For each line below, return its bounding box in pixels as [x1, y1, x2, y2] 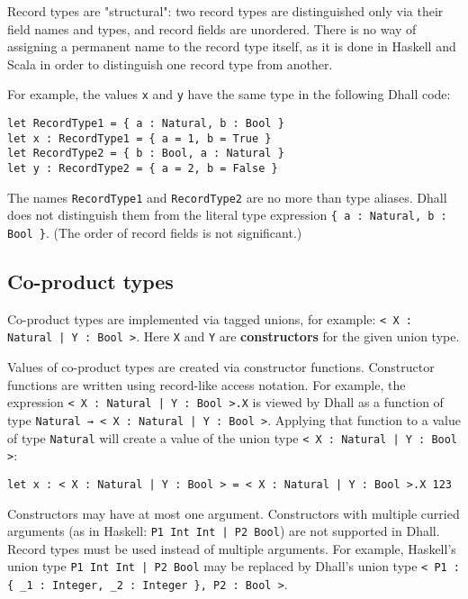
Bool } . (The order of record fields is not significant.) [7, 222, 302, 241]
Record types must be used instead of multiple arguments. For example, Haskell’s [7, 539, 456, 558]
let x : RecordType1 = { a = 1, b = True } [7, 132, 272, 145]
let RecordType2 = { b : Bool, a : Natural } [7, 147, 284, 160]
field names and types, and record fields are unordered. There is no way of [7, 19, 417, 38]
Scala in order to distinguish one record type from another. [7, 54, 333, 73]
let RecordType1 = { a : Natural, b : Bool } [7, 117, 284, 131]
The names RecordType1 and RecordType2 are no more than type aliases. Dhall [7, 187, 447, 206]
